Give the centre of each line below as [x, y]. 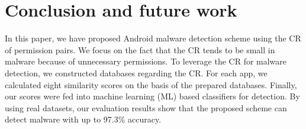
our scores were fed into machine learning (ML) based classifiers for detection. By [152, 96]
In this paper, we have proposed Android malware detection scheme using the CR [153, 38]
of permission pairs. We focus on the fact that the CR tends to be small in [140, 49]
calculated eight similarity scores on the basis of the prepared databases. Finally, [151, 84]
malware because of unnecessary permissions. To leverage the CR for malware [146, 61]
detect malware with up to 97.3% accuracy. [83, 119]
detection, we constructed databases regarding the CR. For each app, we [136, 72]
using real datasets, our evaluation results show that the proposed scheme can [146, 107]
